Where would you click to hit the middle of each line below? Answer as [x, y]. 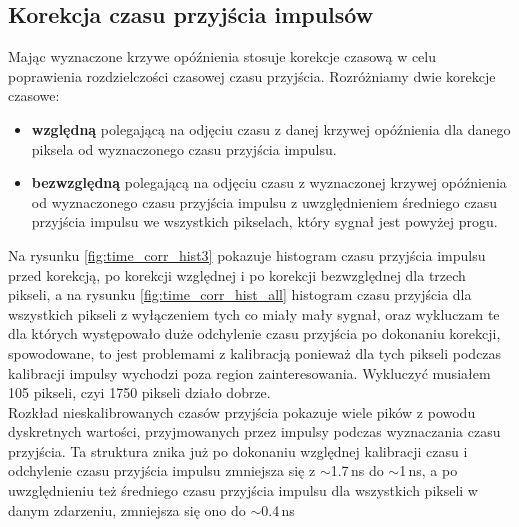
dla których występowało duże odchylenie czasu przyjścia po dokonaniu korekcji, [254, 333]
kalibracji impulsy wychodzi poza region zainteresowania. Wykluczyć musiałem [249, 372]
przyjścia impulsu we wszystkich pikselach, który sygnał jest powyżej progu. [264, 221]
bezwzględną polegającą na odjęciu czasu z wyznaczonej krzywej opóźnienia [269, 182]
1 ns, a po [428, 470]
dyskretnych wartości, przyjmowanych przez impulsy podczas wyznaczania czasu [254, 431]
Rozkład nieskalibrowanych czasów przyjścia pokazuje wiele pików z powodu [242, 411]
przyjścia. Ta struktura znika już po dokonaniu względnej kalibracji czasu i [238, 450]
